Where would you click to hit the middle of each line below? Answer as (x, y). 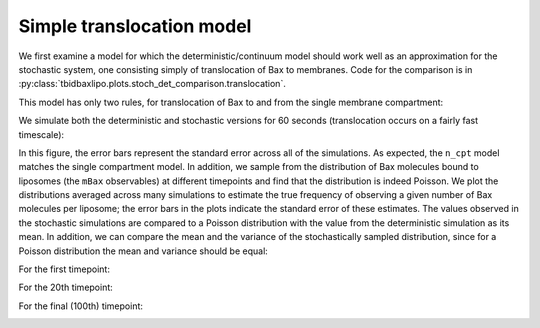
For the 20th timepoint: (66, 287)
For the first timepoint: (64, 269)
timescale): (41, 134)
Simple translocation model (135, 26)
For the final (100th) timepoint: (81, 306)
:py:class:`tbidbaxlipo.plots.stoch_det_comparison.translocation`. (152, 84)
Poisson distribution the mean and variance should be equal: (143, 251)
